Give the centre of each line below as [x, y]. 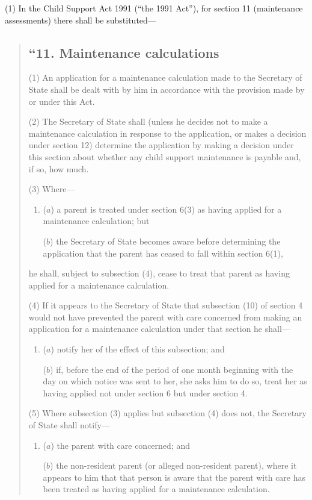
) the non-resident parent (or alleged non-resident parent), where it [173, 465]
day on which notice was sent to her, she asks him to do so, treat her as [175, 381]
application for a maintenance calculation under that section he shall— [159, 329]
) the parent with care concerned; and [120, 445]
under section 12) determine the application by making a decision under [161, 145]
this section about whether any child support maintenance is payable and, [165, 156]
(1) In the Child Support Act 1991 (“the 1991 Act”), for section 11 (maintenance [154, 8]
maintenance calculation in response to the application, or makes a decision [167, 133]
